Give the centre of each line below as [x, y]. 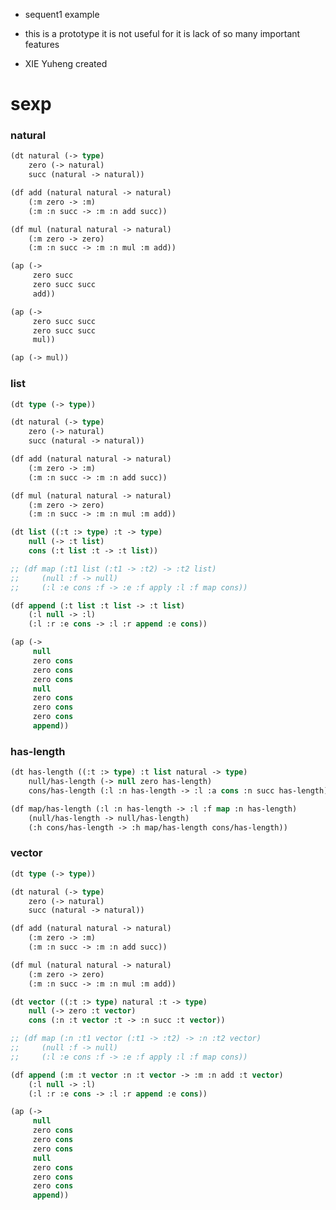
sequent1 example [62, 14]
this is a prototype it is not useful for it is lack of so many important [162, 33]
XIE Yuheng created [66, 63]
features [42, 44]
